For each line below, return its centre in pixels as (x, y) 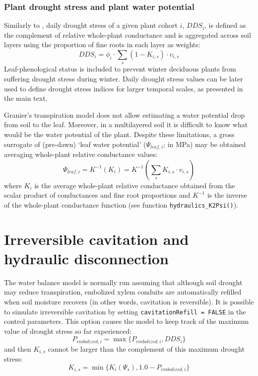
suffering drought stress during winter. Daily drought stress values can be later (124, 78)
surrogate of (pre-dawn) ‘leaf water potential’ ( (75, 144)
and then (18, 348)
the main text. (26, 98)
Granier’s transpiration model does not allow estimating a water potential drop (125, 114)
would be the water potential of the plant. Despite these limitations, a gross (119, 134)
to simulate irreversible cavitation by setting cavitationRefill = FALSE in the (125, 311)
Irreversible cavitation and (97, 239)
